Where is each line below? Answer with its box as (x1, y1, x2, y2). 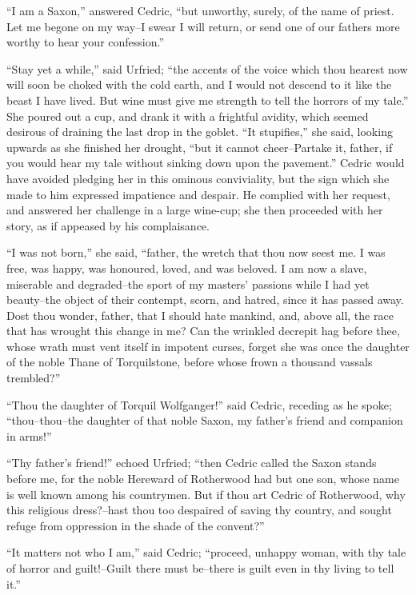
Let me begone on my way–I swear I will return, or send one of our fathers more (6, 18, 400, 34)
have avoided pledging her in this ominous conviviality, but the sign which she (6, 170, 390, 186)
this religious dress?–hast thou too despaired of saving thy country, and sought (6, 501, 392, 518)
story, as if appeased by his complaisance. (6, 217, 210, 234)
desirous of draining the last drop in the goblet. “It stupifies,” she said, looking (6, 123, 393, 140)
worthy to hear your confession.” (6, 34, 165, 50)
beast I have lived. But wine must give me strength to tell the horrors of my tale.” (6, 91, 409, 108)
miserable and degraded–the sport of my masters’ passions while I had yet (6, 275, 370, 292)
